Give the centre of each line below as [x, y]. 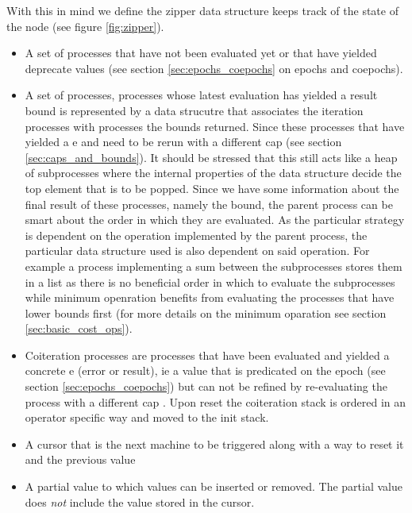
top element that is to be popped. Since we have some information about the [212, 188]
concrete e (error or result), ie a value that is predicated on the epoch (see [205, 370]
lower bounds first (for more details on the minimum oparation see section [206, 312]
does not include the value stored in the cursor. [140, 501]
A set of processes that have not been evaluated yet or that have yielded [201, 53]
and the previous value [80, 459]
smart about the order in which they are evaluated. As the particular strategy [215, 220]
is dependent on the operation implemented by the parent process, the [196, 235]
